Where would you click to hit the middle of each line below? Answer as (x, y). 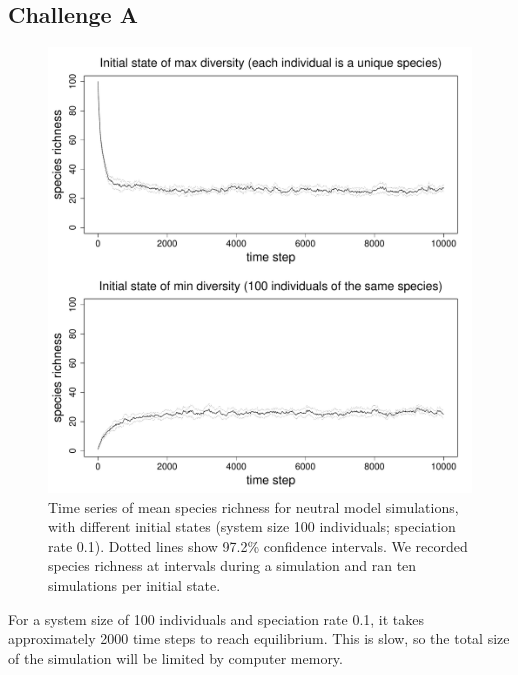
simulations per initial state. (134, 584)
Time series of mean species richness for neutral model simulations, (253, 506)
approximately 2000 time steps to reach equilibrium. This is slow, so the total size (259, 638)
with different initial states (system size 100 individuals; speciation (252, 526)
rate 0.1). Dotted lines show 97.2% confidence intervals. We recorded (258, 545)
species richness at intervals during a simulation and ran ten (232, 565)
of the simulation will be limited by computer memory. (175, 657)
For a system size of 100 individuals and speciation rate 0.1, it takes (216, 618)
